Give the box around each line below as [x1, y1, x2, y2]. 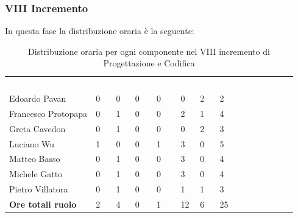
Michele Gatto [9, 167, 63, 180]
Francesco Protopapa [9, 107, 88, 119]
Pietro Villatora [9, 183, 68, 195]
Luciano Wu [9, 137, 55, 150]
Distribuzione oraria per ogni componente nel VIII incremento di [28, 44, 270, 57]
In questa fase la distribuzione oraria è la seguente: [5, 24, 194, 37]
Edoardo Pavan [9, 92, 66, 105]
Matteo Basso [9, 152, 60, 165]
